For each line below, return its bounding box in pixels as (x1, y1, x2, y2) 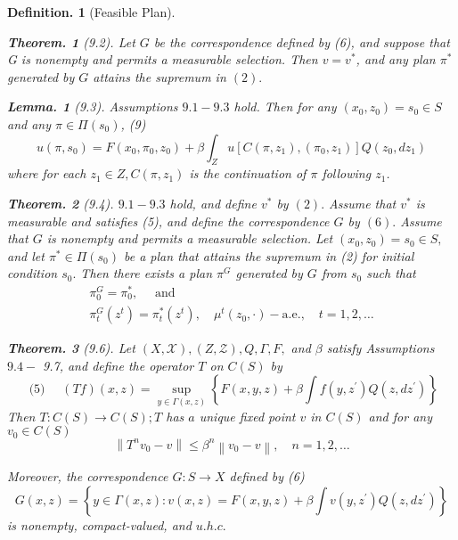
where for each (7, 164, 86, 183)
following (322, 164, 372, 183)
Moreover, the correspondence (7, 467, 168, 486)
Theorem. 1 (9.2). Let (7, 32, 135, 51)
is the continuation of (189, 164, 307, 183)
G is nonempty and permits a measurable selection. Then (7, 50, 318, 69)
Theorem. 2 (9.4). (7, 193, 114, 212)
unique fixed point (199, 406, 296, 425)
